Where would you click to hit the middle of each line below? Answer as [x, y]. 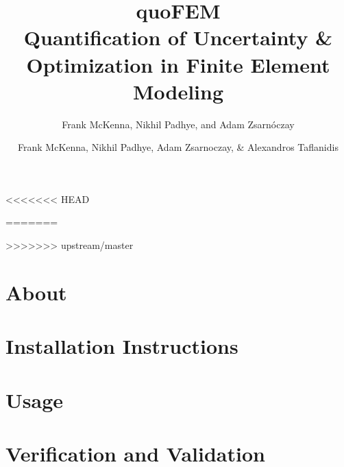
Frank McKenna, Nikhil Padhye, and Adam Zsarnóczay [178, 124]
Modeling [178, 91]
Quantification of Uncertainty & [178, 37]
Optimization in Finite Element [178, 64]
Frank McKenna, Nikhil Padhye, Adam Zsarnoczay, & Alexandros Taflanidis [178, 147]
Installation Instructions [122, 346]
